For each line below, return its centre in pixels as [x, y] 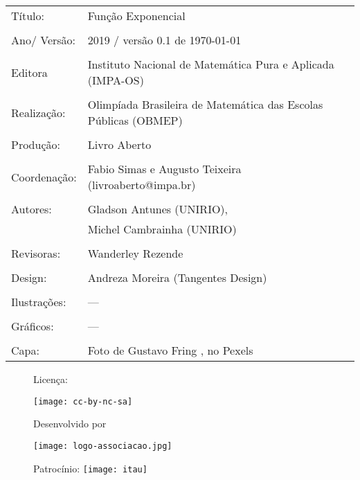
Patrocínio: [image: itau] [90, 468]
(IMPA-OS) [116, 80]
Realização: [38, 112]
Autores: [31, 209]
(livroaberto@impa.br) [142, 185]
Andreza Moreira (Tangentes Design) [177, 277]
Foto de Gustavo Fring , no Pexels [170, 350]
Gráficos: [33, 326]
